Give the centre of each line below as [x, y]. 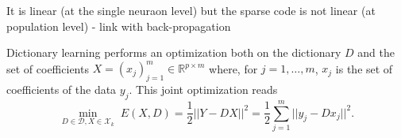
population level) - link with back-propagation [119, 26]
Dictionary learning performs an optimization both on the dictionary [174, 52]
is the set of [364, 68]
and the [376, 52]
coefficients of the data [62, 90]
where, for [233, 68]
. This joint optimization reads [203, 90]
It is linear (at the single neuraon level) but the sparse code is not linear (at [191, 10]
